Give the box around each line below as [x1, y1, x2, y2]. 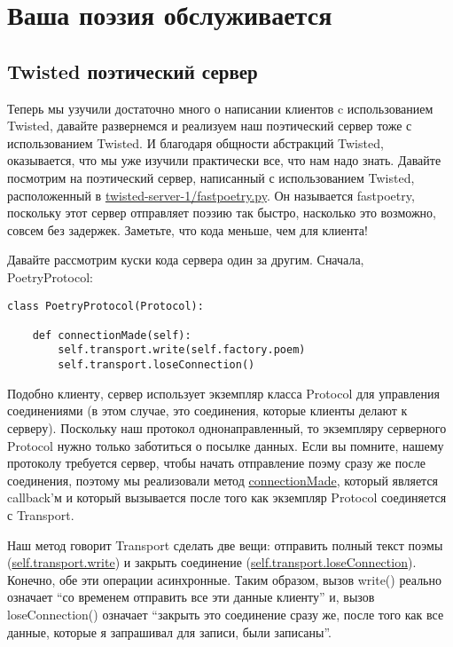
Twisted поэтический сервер [7, 57, 258, 84]
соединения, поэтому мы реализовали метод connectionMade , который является [7, 470, 439, 489]
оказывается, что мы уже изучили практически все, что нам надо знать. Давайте [7, 151, 441, 170]
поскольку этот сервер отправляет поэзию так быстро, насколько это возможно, [7, 203, 436, 222]
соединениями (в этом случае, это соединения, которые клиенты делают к [7, 401, 408, 420]
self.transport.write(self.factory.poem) [58, 343, 306, 357]
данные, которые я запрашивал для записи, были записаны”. [7, 622, 332, 641]
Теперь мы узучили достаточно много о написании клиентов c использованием [7, 99, 433, 117]
